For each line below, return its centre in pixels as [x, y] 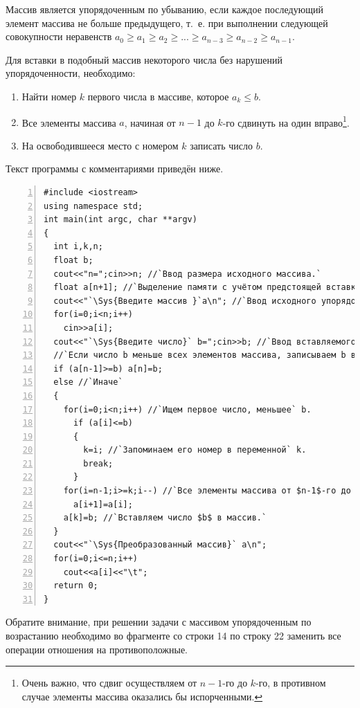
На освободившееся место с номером [100, 145]
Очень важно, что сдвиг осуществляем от [109, 683]
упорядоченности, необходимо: [71, 73]
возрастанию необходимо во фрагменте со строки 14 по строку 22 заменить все [173, 635]
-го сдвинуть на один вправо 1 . [286, 121]
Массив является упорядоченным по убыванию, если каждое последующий [164, 9]
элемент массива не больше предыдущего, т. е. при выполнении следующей [167, 22]
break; [98, 463]
